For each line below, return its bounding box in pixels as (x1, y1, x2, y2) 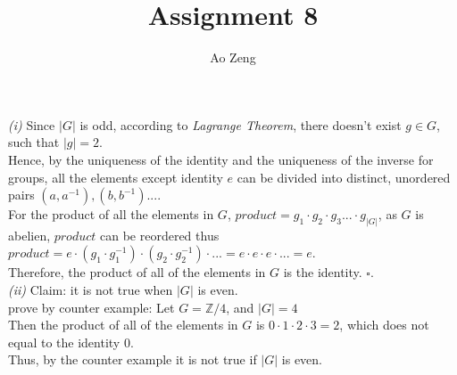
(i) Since (8, 115, 55, 134)
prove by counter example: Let (8, 298, 175, 316)
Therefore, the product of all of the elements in (8, 263, 266, 281)
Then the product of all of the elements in (8, 315, 238, 334)
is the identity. (283, 263, 362, 281)
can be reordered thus (99, 225, 220, 244)
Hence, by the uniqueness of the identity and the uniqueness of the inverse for (8, 150, 434, 168)
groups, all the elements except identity (8, 167, 223, 186)
